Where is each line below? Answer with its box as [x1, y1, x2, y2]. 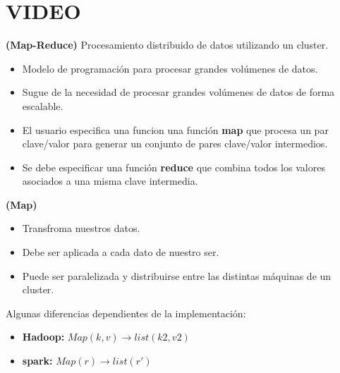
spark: [22, 353, 53, 368]
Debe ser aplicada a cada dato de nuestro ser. [22, 245, 219, 259]
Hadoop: [22, 329, 65, 344]
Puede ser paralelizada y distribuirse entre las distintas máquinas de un [22, 268, 332, 283]
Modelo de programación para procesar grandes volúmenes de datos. [22, 61, 318, 75]
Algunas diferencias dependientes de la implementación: [6, 305, 246, 320]
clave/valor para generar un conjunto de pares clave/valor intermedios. [22, 136, 328, 151]
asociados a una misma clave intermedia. [22, 173, 198, 188]
